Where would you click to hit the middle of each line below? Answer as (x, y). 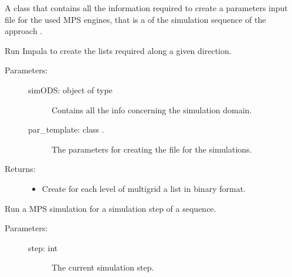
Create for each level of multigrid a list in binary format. (144, 188)
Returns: (20, 169)
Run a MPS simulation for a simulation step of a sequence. (111, 208)
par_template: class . (66, 129)
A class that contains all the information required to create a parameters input (146, 8)
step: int (43, 247)
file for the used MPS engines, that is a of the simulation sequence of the (135, 19)
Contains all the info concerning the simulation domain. (152, 109)
